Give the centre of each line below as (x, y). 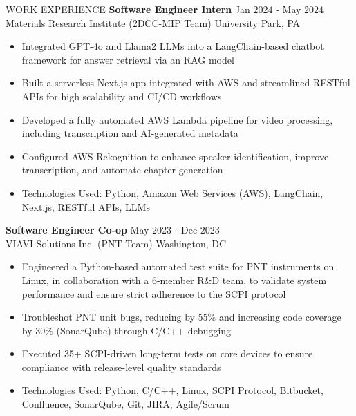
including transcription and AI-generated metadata (130, 133)
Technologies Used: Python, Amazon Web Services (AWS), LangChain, (172, 192)
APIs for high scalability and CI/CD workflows (122, 96)
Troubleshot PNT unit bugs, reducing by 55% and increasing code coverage (181, 317)
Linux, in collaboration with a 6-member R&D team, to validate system (174, 280)
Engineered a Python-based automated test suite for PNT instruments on (178, 266)
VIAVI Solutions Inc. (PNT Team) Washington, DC (116, 243)
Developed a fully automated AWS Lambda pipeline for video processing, (177, 119)
